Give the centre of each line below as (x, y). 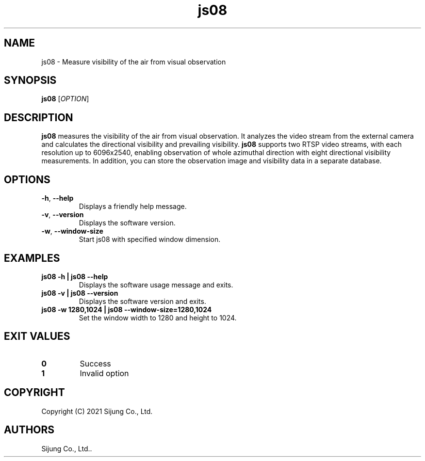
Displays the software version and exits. (142, 301)
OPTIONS (27, 179)
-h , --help (57, 198)
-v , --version (63, 215)
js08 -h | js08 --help (75, 276)
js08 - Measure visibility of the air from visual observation (134, 62)
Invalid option (104, 373)
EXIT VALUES (37, 336)
